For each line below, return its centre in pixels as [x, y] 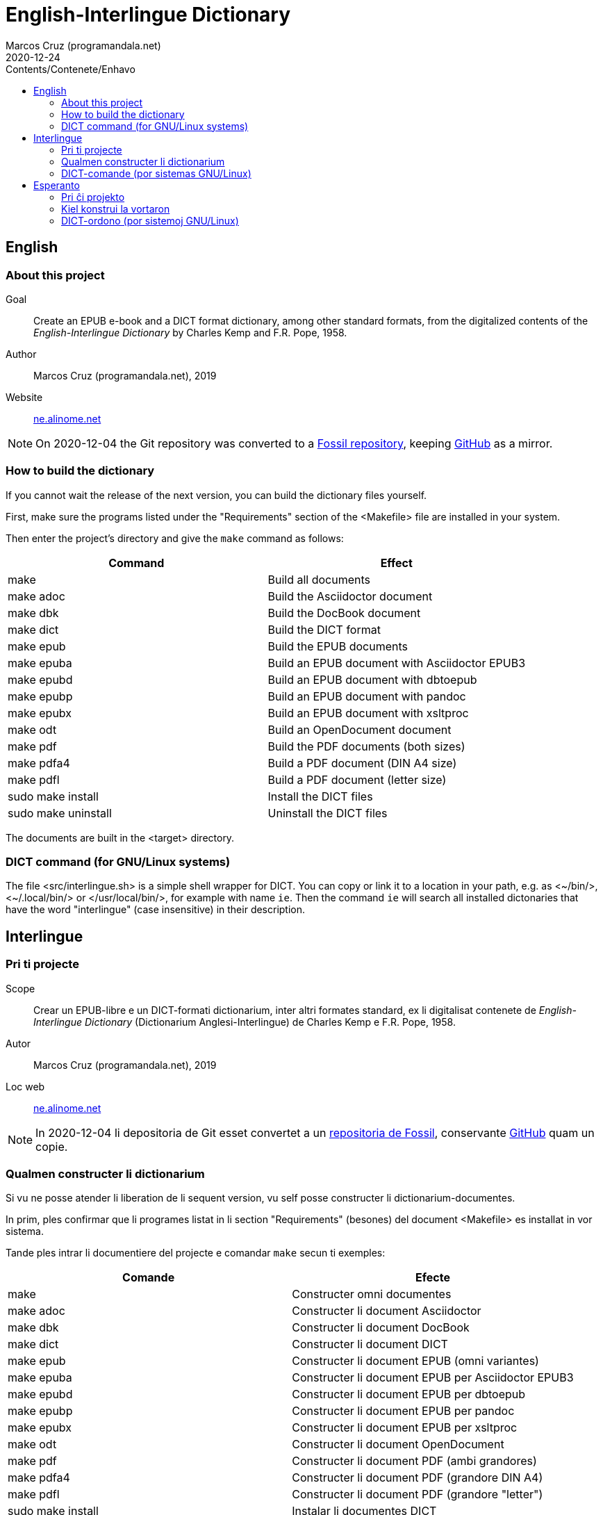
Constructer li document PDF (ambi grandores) [414, 1461]
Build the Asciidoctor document [350, 596]
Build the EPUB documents [338, 646]
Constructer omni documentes [372, 1294]
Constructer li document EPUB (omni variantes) [415, 1361]
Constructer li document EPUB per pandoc [403, 1411]
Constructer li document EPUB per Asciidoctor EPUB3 [433, 1378]
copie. [52, 1146]
